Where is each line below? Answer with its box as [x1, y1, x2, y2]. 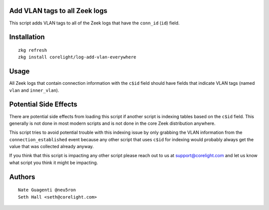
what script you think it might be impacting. [9, 160, 98, 166]
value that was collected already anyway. [9, 144, 94, 150]
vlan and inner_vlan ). [9, 87, 59, 93]
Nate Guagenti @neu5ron [18, 187, 76, 193]
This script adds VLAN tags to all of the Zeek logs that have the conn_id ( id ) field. [9, 20, 180, 26]
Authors [9, 173, 35, 181]
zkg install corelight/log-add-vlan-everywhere [18, 54, 136, 60]
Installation [9, 33, 45, 41]
